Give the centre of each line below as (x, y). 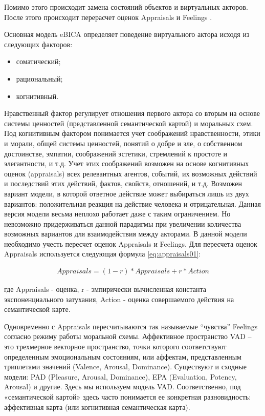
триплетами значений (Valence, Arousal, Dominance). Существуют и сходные (126, 367)
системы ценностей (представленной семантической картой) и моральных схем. (129, 123)
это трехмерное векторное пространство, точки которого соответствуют (115, 346)
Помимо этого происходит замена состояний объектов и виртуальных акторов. (126, 7)
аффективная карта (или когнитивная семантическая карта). (97, 407)
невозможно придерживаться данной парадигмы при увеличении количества (123, 223)
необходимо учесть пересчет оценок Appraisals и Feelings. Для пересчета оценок (131, 243)
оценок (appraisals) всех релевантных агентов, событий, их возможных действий (131, 173)
